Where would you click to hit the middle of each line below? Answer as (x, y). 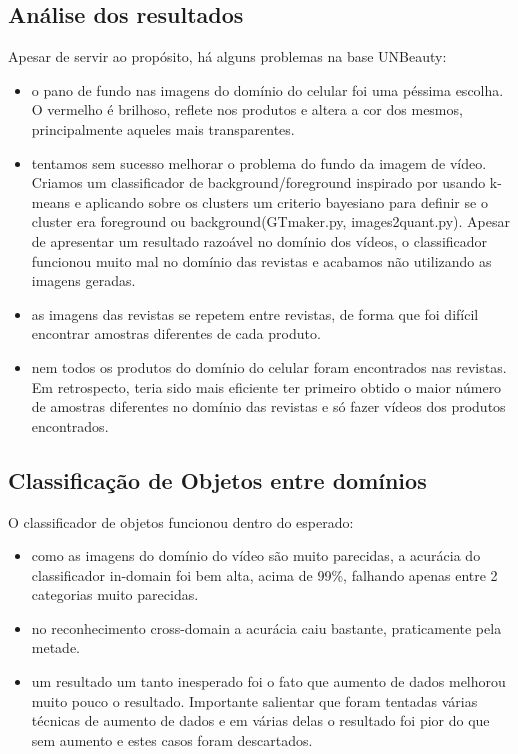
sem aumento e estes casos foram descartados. (172, 739)
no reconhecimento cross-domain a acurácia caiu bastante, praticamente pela (266, 627)
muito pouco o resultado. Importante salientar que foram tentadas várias (254, 700)
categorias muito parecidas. (115, 594)
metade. (56, 647)
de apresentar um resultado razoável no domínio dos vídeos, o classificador (259, 240)
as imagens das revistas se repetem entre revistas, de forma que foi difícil (255, 313)
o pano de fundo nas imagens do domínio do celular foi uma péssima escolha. (267, 89)
